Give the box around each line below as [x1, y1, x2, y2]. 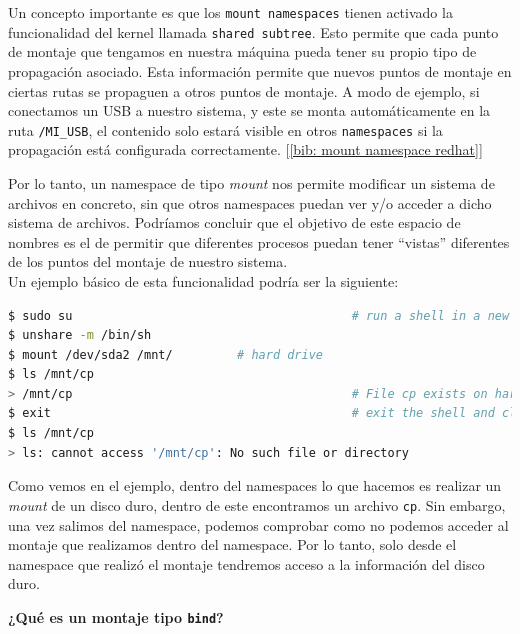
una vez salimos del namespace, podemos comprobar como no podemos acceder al [8, 514, 509, 535]
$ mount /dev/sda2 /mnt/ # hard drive [8, 347, 323, 362]
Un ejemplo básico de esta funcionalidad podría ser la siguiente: [8, 270, 399, 291]
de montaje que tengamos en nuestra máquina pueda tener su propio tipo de [8, 41, 477, 62]
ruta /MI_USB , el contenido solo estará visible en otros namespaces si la [8, 119, 443, 140]
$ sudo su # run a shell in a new [8, 308, 510, 323]
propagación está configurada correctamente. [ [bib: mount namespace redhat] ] [8, 139, 483, 160]
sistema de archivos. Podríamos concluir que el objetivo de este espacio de [8, 212, 461, 233]
